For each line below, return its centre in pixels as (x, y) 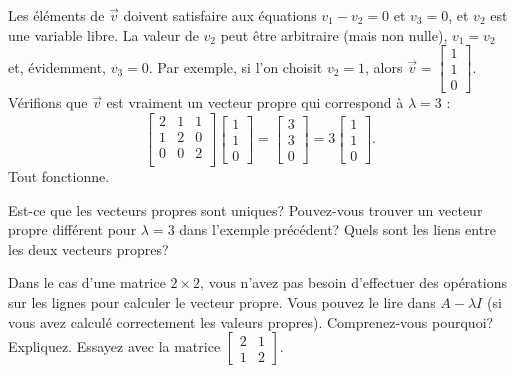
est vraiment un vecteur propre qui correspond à (255, 102)
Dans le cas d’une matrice (87, 282)
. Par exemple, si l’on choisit (235, 66)
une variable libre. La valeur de (103, 34)
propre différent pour (72, 229)
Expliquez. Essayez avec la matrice (114, 346)
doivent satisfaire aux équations (220, 15)
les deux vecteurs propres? (88, 248)
